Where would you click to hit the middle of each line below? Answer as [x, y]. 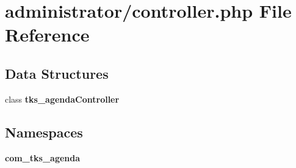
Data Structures [57, 73]
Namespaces [44, 132]
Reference [47, 35]
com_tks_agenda [43, 157]
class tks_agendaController [62, 99]
